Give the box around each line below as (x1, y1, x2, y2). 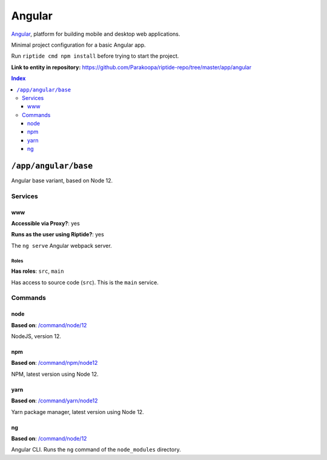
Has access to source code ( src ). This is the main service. (11, 279, 159, 286)
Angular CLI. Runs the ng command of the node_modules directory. (11, 446, 181, 453)
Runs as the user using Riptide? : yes (11, 231, 104, 238)
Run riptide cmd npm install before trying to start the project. (11, 52, 179, 60)
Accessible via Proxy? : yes (11, 220, 80, 227)
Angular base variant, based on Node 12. (11, 177, 113, 184)
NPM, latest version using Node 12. (11, 370, 99, 378)
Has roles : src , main (11, 267, 64, 275)
